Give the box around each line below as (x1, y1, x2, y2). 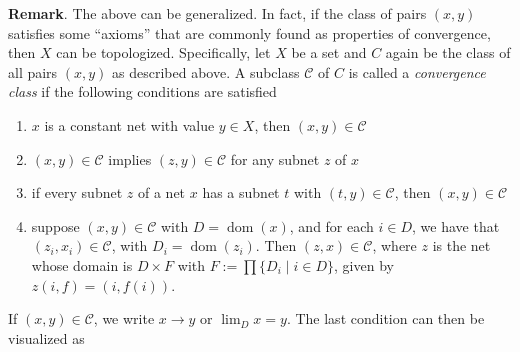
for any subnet (230, 148, 320, 169)
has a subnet (202, 182, 280, 203)
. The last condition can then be (286, 308, 485, 329)
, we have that (412, 215, 500, 236)
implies (108, 148, 152, 169)
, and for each (289, 215, 374, 236)
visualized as (8, 327, 85, 348)
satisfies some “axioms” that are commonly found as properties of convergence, (8, 22, 491, 43)
